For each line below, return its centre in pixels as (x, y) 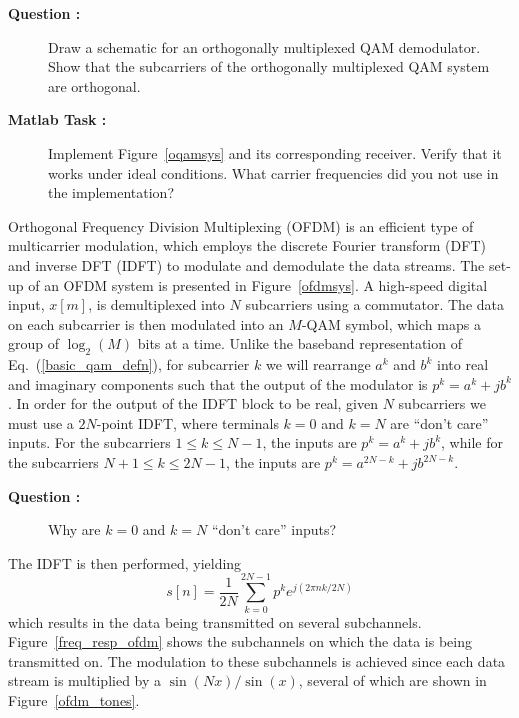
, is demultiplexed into (156, 304)
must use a (41, 422)
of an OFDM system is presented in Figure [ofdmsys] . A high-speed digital (258, 284)
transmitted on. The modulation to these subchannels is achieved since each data (257, 660)
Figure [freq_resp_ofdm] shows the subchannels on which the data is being (240, 641)
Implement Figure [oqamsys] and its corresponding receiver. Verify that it (275, 152)
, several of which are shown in (392, 680)
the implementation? (111, 192)
